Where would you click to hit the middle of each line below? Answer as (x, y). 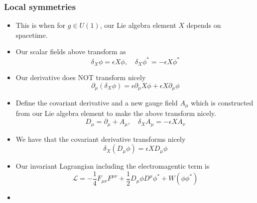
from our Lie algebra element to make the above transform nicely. (116, 113)
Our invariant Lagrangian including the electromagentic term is (113, 166)
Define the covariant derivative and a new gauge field (97, 102)
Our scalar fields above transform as (71, 51)
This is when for (41, 25)
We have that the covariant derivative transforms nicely (101, 139)
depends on (204, 25)
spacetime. (32, 35)
